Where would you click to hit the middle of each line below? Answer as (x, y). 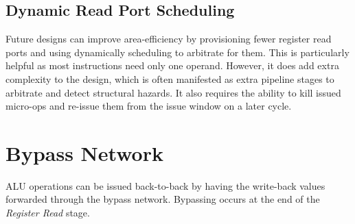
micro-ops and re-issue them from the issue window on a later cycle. (149, 106)
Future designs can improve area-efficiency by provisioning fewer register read (169, 39)
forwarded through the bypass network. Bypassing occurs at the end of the (163, 199)
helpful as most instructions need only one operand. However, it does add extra (172, 65)
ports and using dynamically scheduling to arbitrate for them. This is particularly (177, 52)
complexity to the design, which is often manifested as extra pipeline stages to (170, 78)
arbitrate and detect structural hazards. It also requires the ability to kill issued (173, 92)
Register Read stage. (48, 213)
